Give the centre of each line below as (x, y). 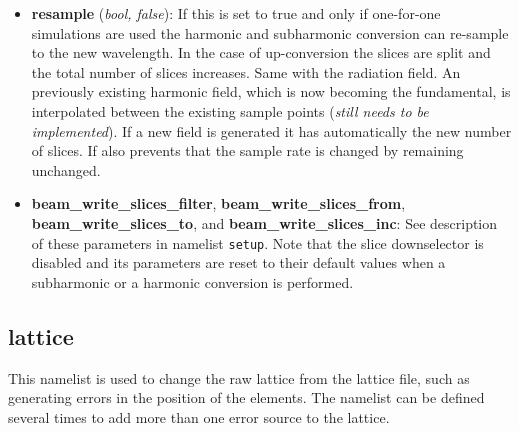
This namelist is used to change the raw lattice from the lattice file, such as (239, 377)
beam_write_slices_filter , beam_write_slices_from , (218, 203)
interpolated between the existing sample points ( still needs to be (230, 110)
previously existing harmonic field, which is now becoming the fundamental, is (271, 91)
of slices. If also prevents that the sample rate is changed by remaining (247, 150)
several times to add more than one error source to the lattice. (199, 416)
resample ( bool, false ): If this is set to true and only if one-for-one (236, 13)
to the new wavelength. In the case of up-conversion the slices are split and (261, 52)
